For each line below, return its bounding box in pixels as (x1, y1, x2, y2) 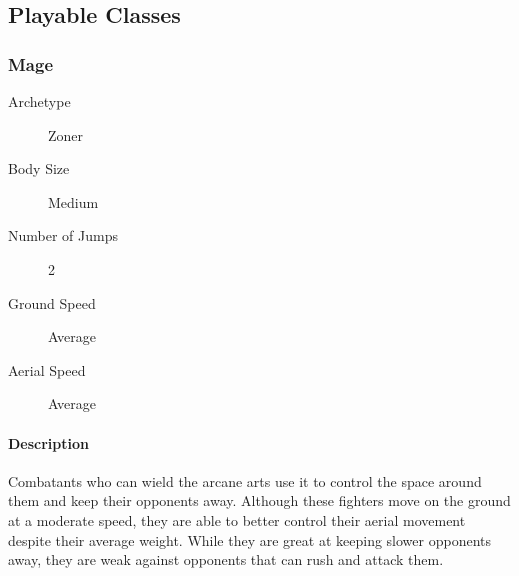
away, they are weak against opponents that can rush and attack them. (8, 549, 444, 570)
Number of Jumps (8, 225, 118, 246)
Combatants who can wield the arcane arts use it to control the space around (8, 470, 482, 491)
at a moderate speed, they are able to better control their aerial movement (8, 509, 466, 530)
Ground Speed (8, 292, 96, 313)
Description (8, 432, 90, 453)
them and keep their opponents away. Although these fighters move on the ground (8, 490, 511, 511)
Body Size (8, 158, 70, 179)
